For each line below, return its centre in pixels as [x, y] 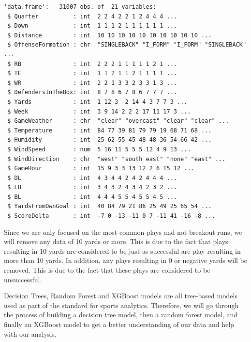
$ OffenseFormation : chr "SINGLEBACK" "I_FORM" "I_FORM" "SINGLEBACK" [127, 45]
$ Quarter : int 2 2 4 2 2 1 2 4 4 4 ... [92, 16]
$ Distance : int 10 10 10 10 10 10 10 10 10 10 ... [110, 35]
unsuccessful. [23, 279]
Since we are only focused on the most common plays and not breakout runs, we [123, 232]
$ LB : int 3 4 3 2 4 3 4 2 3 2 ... [92, 187]
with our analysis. [30, 334]
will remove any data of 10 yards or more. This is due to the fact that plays [116, 241]
